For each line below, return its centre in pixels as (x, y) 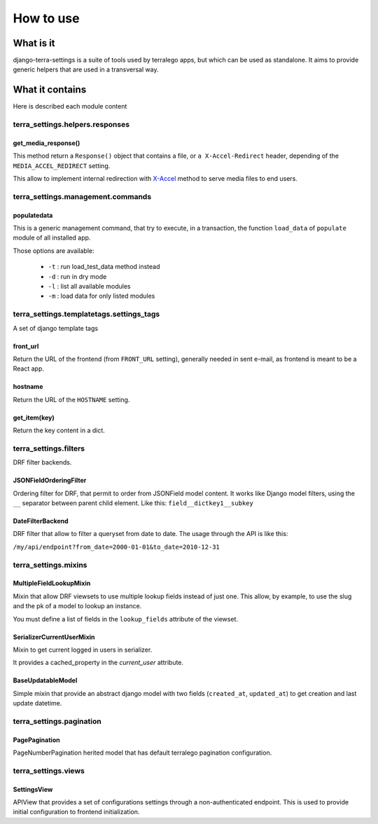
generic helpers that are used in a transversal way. (86, 69)
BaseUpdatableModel (45, 680)
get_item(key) (34, 418)
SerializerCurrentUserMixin (54, 637)
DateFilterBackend (41, 521)
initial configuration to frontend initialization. (76, 812)
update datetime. (37, 703)
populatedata (33, 215)
